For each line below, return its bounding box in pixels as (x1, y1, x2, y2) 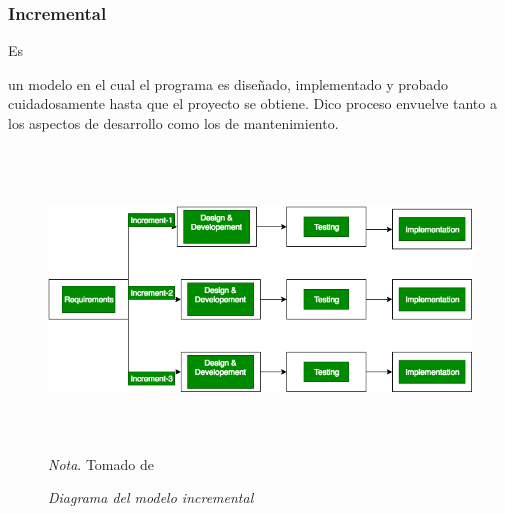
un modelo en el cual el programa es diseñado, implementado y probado (8, 73, 449, 94)
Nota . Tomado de (48, 453, 154, 474)
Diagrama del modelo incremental (48, 487, 254, 508)
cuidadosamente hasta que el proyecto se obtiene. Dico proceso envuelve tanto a (8, 93, 497, 114)
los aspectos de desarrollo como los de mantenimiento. (8, 113, 339, 133)
